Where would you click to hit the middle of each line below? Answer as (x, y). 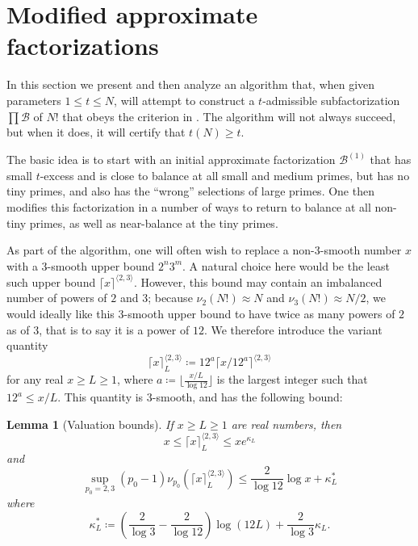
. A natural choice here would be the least (286, 265)
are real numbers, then (286, 424)
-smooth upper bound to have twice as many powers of (259, 313)
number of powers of (57, 298)
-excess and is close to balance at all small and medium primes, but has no (225, 175)
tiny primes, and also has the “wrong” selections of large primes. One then (190, 191)
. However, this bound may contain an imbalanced (258, 281)
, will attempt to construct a (184, 100)
